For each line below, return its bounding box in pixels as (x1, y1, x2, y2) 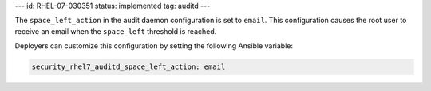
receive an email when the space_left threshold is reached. (14, 26, 217, 36)
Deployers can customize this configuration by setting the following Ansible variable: (14, 41, 294, 51)
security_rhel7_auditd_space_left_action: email (31, 63, 226, 71)
